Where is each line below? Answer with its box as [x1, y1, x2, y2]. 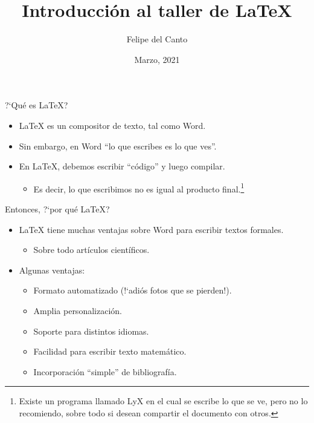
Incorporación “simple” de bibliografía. [33, 365, 177, 378]
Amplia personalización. [33, 304, 122, 316]
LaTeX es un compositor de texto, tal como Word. [19, 119, 206, 131]
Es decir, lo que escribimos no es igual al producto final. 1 [33, 180, 245, 195]
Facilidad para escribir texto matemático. [33, 345, 187, 358]
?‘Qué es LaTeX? [5, 99, 68, 111]
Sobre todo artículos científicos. [33, 243, 150, 256]
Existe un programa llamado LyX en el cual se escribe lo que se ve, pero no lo [19, 395, 308, 407]
